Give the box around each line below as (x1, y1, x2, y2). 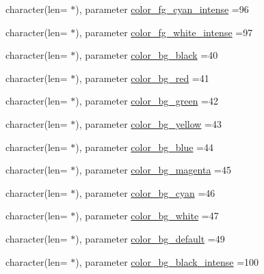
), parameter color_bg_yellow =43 (75, 116, 222, 131)
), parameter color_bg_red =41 (75, 70, 209, 85)
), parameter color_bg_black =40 (75, 48, 218, 62)
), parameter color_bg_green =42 (75, 94, 218, 108)
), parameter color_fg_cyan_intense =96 (75, 2, 249, 16)
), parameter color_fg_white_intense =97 (75, 25, 253, 39)
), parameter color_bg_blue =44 (75, 139, 213, 154)
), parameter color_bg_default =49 (75, 231, 225, 245)
